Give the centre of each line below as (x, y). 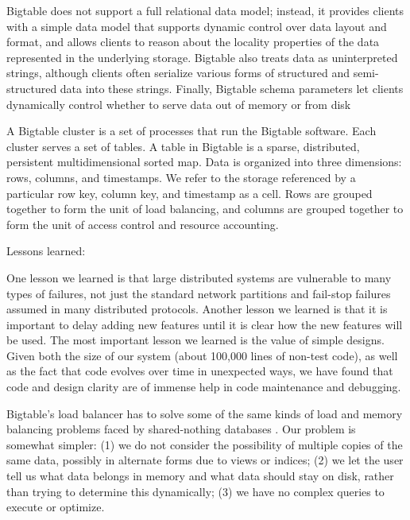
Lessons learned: (46, 251)
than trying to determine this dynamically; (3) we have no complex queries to (195, 491)
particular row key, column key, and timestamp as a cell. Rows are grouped (190, 193)
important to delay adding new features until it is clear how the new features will (205, 324)
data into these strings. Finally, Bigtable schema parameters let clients (232, 88)
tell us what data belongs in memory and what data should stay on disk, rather (200, 476)
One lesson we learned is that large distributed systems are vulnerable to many (199, 277)
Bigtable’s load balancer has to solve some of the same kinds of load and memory (205, 413)
